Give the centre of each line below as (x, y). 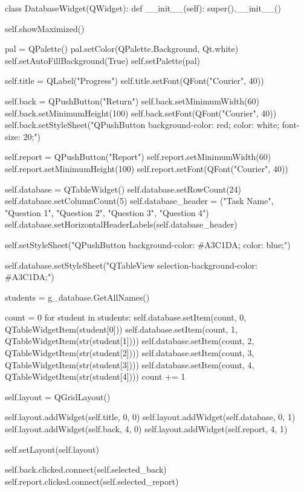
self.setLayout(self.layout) (52, 449)
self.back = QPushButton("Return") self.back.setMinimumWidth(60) (132, 101)
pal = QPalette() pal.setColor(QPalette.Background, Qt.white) (122, 49)
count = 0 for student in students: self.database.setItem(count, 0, (126, 317)
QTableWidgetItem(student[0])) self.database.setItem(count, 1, (121, 329)
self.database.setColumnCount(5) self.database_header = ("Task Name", (139, 201)
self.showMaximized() (45, 28)
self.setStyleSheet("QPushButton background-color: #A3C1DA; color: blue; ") (148, 244)
